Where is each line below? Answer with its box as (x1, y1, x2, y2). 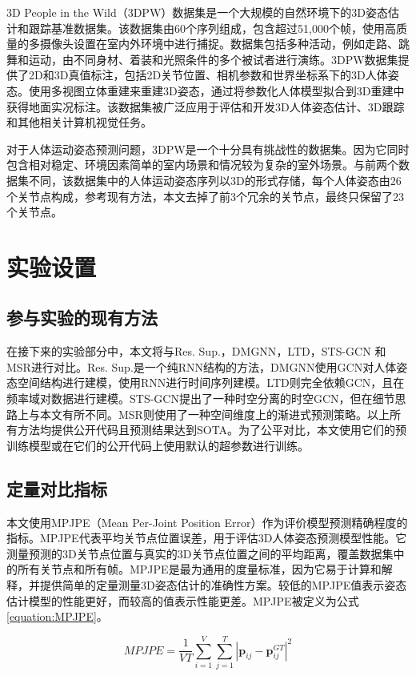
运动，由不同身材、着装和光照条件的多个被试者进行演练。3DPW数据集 (28, 50, 398, 67)
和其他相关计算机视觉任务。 (6, 114, 152, 131)
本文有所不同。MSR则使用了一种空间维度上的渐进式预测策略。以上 (39, 405, 390, 422)
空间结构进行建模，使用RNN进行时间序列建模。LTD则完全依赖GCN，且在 (17, 374, 405, 391)
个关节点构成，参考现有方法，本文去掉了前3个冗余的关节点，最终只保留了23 (6, 187, 404, 204)
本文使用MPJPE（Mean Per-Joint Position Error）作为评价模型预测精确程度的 (6, 513, 408, 530)
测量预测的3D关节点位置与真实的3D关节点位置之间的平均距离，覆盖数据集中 (6, 545, 405, 561)
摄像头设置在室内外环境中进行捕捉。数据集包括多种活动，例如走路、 (39, 35, 398, 52)
